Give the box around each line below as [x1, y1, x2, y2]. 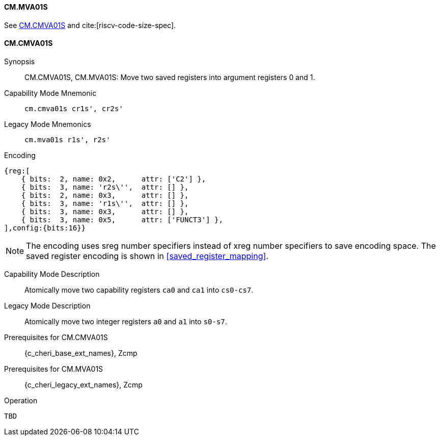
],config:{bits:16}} [4, 223, 86, 232]
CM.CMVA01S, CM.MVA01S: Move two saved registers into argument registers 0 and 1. [24, 72, 315, 82]
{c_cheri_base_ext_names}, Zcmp [24, 348, 137, 357]
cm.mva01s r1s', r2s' [24, 135, 111, 144]
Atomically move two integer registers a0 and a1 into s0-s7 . [24, 317, 227, 326]
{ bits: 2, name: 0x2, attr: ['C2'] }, [21, 174, 206, 183]
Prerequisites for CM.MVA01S [4, 364, 103, 373]
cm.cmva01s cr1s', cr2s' [24, 104, 123, 113]
